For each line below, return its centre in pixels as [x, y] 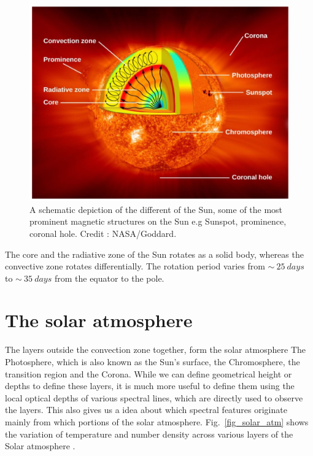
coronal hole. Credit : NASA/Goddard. [103, 233]
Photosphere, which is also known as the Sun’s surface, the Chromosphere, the [153, 361]
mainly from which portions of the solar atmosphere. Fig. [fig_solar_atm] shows [157, 421]
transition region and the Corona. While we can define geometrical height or [149, 373]
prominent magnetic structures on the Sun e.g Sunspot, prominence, [158, 221]
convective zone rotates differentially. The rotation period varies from [135, 266]
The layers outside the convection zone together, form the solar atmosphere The [156, 350]
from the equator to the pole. [109, 278]
